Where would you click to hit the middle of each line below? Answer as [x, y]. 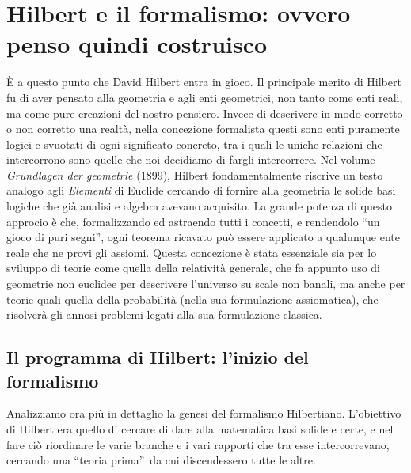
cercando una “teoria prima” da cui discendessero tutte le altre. [161, 460]
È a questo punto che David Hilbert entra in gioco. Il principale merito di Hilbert [204, 82]
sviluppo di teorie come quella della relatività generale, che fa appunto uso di [194, 268]
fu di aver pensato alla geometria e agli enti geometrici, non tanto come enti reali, [205, 97]
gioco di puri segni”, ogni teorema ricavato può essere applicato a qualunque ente [203, 237]
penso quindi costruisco [137, 44]
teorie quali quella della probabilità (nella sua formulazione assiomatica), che [192, 299]
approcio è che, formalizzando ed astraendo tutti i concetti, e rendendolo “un [193, 221]
